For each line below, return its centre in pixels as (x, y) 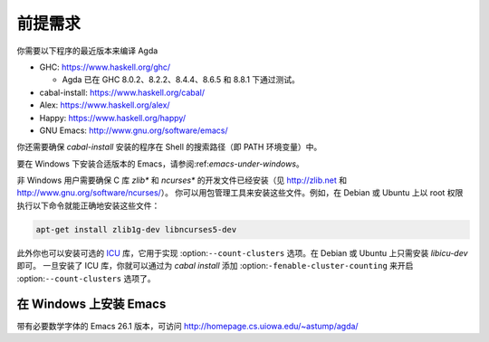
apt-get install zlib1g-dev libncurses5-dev (136, 229)
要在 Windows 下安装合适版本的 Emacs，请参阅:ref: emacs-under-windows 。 (161, 164)
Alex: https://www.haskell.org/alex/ (105, 105)
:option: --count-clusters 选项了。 (86, 278)
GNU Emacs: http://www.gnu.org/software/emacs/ (134, 130)
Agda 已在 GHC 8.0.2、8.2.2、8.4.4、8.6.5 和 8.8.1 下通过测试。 (181, 80)
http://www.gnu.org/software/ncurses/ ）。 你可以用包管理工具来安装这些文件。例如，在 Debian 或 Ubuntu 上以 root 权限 (240, 193)
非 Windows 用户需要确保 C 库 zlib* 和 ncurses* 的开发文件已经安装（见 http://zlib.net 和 (182, 180)
